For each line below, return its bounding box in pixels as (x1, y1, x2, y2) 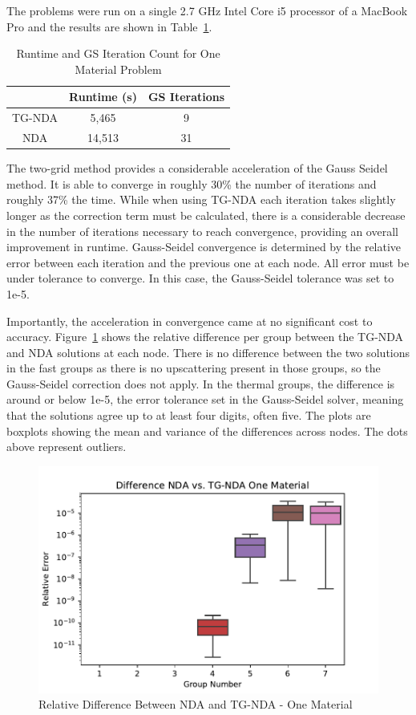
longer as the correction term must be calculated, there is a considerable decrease (6, 206, 406, 223)
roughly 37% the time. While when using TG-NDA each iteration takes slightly (6, 191, 396, 208)
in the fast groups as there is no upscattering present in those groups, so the (6, 360, 381, 376)
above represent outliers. (6, 438, 127, 455)
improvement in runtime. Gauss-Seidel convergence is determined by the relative (6, 238, 402, 255)
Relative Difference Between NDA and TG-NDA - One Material (38, 696, 353, 713)
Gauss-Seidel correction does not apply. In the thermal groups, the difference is (6, 375, 395, 392)
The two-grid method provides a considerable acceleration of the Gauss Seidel (6, 160, 388, 177)
